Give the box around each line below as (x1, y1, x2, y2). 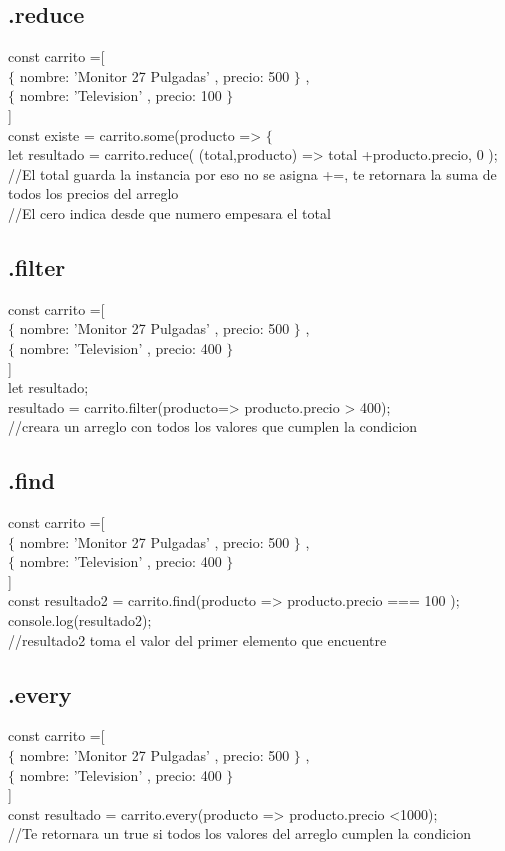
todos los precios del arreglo (8, 183, 179, 204)
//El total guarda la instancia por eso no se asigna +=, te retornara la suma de (8, 163, 497, 184)
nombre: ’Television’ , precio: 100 (19, 85, 222, 106)
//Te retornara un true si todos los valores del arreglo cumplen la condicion (8, 823, 471, 844)
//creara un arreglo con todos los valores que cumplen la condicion (8, 416, 418, 437)
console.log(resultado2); (8, 610, 152, 631)
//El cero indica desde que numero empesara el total (8, 202, 331, 223)
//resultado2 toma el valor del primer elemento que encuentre (8, 629, 387, 650)
